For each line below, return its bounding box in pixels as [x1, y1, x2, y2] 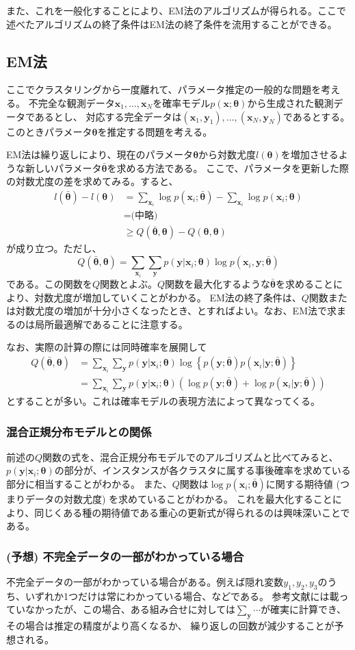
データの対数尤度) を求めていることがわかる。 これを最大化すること [25, 492, 332, 506]
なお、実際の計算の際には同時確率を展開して [6, 340, 207, 354]
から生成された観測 [247, 95, 334, 110]
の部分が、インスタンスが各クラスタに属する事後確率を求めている [54, 463, 351, 477]
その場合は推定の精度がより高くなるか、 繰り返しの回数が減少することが [6, 618, 334, 633]
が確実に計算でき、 [261, 602, 347, 616]
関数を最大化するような [165, 277, 271, 291]
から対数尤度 [198, 147, 257, 162]
